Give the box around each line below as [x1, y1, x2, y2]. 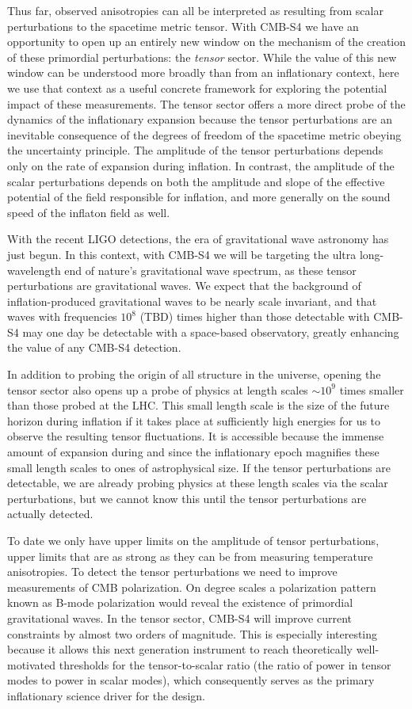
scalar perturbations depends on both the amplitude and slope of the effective [7, 173, 385, 189]
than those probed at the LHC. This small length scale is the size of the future [7, 397, 390, 414]
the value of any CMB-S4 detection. [7, 339, 181, 356]
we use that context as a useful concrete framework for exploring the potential [7, 79, 387, 96]
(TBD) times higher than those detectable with [139, 308, 370, 325]
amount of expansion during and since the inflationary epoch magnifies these [7, 444, 380, 460]
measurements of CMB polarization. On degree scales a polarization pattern [7, 578, 376, 595]
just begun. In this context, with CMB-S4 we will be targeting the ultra [7, 246, 357, 262]
